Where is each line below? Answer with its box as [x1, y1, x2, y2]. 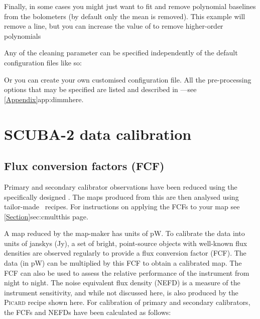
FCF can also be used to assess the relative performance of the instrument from [4, 267, 249, 278]
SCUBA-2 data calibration [4, 123, 192, 144]
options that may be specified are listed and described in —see [4, 84, 197, 95]
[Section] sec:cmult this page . [4, 211, 88, 221]
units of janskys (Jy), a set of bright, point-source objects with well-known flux [4, 237, 247, 248]
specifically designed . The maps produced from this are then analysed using [4, 191, 239, 202]
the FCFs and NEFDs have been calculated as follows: [4, 307, 171, 317]
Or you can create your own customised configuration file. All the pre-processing [4, 74, 251, 85]
